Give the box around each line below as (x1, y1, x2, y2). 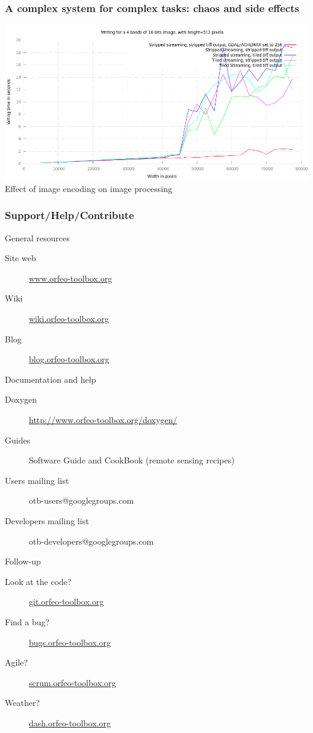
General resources (5, 231, 70, 244)
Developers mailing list (5, 514, 89, 527)
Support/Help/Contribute (5, 208, 134, 223)
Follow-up (5, 555, 41, 568)
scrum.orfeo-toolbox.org (29, 676, 116, 688)
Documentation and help (5, 373, 96, 385)
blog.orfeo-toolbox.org (29, 353, 110, 365)
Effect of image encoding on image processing (5, 182, 173, 194)
